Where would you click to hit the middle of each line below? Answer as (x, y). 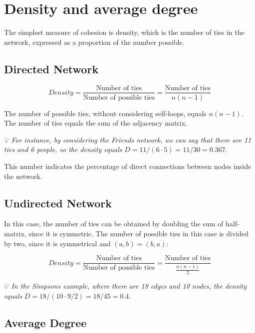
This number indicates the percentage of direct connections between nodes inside (128, 166)
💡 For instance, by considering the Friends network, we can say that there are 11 (128, 139)
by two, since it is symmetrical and (57, 243)
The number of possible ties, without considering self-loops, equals (105, 113)
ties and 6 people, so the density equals (63, 149)
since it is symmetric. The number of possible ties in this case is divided (138, 233)
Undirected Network (58, 203)
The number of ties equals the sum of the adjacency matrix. (96, 123)
